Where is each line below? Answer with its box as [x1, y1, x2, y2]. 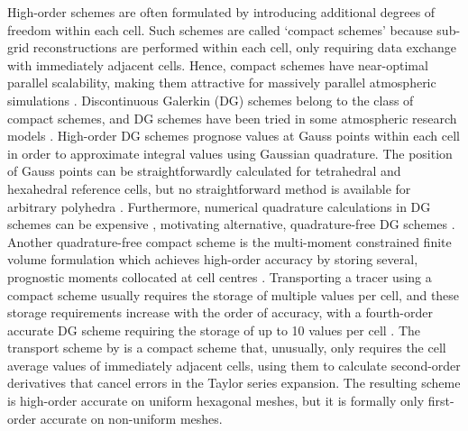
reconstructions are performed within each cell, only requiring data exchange [32, 38, 456, 57]
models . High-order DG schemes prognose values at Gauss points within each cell [7, 126, 460, 145]
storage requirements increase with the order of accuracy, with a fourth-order [7, 303, 433, 322]
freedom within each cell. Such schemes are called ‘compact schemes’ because [7, 20, 433, 39]
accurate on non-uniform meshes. [40, 408, 223, 427]
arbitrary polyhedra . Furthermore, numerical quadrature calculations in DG [7, 197, 431, 215]
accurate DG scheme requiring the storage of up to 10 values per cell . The [7, 320, 421, 339]
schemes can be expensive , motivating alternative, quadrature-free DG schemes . [7, 215, 455, 234]
